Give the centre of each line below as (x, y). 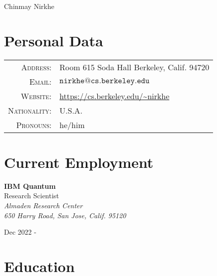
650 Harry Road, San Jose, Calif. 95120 (65, 215)
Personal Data (54, 40)
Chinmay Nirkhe (29, 6)
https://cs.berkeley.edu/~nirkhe (114, 96)
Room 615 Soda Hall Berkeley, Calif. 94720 (134, 67)
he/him (72, 125)
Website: (36, 96)
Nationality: (30, 110)
